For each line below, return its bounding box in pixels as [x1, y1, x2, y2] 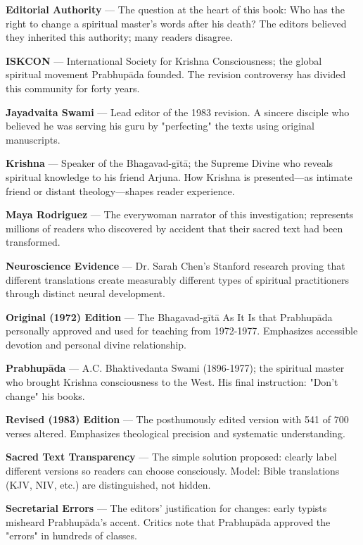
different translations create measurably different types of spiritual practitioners [6, 272, 350, 287]
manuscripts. [6, 132, 60, 146]
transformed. [6, 234, 60, 249]
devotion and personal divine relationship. [6, 337, 186, 351]
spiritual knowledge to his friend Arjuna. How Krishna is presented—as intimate [6, 169, 352, 184]
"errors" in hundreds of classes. [6, 528, 137, 543]
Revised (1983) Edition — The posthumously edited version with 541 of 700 [6, 412, 349, 427]
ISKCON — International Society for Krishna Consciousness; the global [6, 53, 322, 68]
